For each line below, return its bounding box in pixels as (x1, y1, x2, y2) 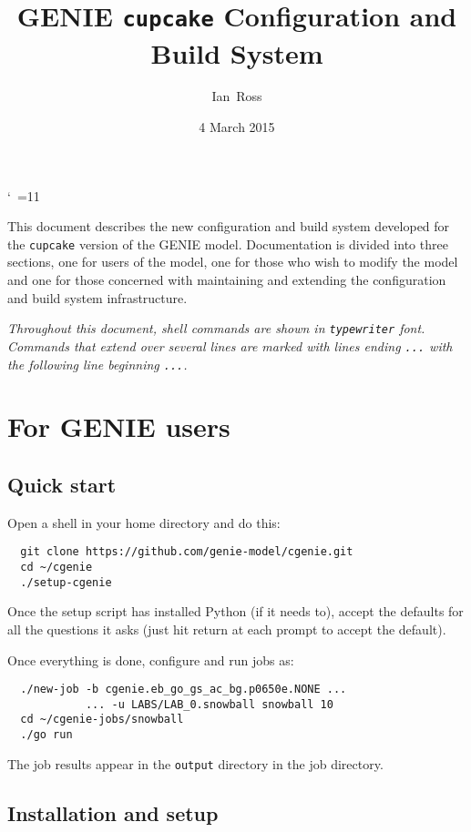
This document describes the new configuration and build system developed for (7, 217, 450, 236)
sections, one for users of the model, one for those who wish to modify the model (7, 252, 458, 271)
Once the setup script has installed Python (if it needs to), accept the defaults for (7, 602, 464, 621)
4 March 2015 (199, 117, 275, 137)
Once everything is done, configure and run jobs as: (7, 650, 294, 669)
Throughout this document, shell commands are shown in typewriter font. (7, 319, 425, 338)
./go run (20, 728, 73, 742)
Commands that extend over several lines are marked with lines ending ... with (7, 336, 453, 355)
